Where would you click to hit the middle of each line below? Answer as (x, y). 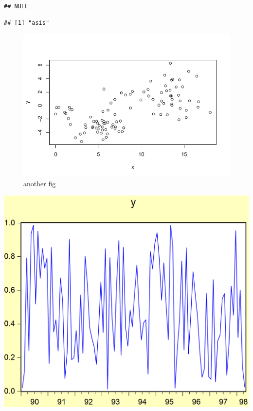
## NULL (16, 6)
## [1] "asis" (27, 23)
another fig (40, 184)
